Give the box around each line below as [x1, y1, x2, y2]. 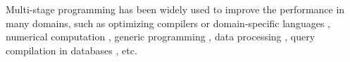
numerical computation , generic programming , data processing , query [6, 29, 315, 44]
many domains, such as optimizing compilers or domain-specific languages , [6, 15, 330, 30]
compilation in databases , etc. [6, 42, 137, 57]
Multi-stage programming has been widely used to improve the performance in [6, 2, 345, 16]
